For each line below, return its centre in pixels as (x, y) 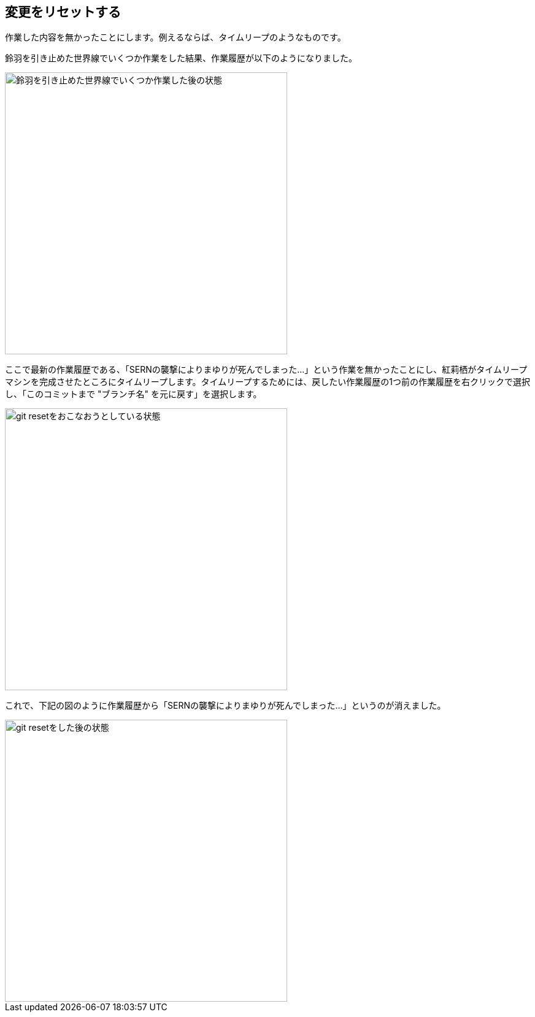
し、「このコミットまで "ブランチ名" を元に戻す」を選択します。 (133, 394)
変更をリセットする (63, 12)
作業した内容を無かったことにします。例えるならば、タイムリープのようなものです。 (175, 37)
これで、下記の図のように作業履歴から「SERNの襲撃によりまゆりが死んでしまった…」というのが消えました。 (225, 706)
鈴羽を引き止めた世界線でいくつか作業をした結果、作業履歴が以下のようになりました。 (181, 58)
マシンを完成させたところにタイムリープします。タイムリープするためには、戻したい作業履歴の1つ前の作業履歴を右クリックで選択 (268, 382)
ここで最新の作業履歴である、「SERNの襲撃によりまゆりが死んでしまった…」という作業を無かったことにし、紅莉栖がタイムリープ (266, 370)
